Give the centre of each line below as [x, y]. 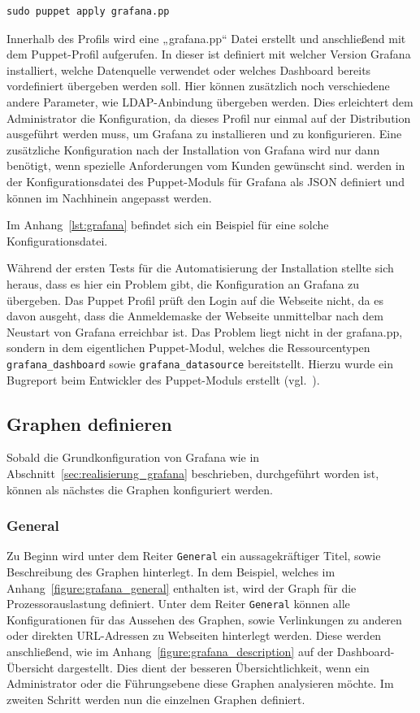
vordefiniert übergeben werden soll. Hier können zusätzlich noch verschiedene [198, 86]
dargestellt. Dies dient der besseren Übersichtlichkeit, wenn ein [214, 667]
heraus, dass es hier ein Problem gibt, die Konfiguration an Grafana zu [183, 283]
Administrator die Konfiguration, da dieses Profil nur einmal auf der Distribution [209, 117]
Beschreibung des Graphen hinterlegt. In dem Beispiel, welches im [171, 571]
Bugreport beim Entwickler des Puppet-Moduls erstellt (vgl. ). [163, 379]
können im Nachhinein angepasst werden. [109, 197]
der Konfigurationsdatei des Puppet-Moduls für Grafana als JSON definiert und [206, 181]
